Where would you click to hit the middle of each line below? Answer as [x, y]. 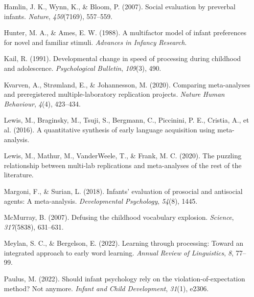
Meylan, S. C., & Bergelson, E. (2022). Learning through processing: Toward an [124, 243]
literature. [19, 175]
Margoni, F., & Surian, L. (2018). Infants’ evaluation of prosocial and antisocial [123, 191]
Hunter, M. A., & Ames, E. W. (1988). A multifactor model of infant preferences [125, 32]
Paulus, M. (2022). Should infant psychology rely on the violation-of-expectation [125, 279]
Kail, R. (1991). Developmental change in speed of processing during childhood [123, 58]
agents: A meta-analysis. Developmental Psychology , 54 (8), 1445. [101, 201]
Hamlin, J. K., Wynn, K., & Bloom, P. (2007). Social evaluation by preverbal [120, 6]
